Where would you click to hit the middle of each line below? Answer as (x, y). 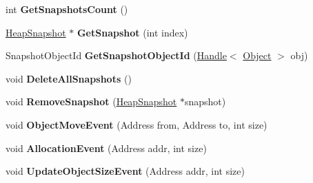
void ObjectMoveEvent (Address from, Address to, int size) (137, 124)
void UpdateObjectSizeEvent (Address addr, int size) (125, 171)
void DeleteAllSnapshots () (69, 78)
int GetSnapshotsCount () (67, 9)
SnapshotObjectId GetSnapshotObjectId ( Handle (116, 55)
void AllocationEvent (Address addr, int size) (106, 148)
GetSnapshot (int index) (132, 32)
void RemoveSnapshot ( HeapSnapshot (91, 101)
